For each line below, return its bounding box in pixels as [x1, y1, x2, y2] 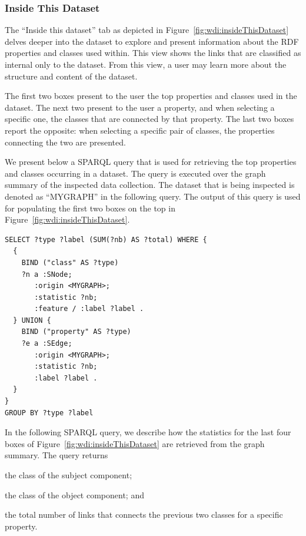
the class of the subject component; [5, 469, 132, 481]
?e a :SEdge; [21, 339, 72, 348]
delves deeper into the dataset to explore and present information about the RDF [5, 35, 299, 47]
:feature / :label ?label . [34, 305, 144, 313]
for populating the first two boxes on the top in [5, 201, 175, 214]
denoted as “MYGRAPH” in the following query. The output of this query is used [5, 190, 301, 202]
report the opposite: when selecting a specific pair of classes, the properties [5, 124, 275, 136]
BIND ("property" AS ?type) [21, 327, 131, 336]
